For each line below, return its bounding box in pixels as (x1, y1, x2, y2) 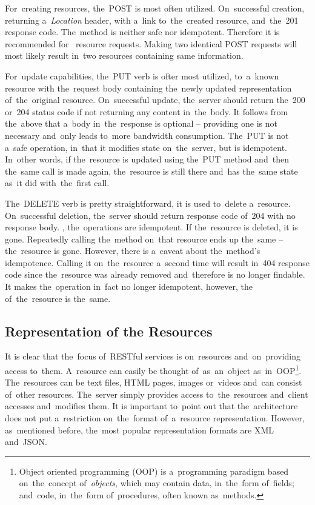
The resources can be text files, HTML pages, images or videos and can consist (5, 376, 302, 389)
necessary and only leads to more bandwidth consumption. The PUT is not (5, 129, 289, 141)
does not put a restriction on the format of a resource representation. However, (5, 412, 305, 424)
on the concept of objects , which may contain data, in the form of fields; (19, 477, 294, 489)
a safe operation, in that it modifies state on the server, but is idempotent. (5, 141, 288, 153)
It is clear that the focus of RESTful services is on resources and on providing (5, 350, 301, 363)
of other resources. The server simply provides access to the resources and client (5, 387, 308, 400)
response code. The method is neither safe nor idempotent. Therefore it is (5, 25, 280, 38)
